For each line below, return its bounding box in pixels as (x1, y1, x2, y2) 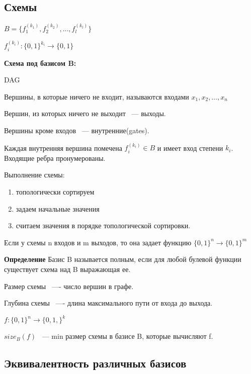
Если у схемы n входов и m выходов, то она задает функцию (4, 237, 192, 247)
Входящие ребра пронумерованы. (4, 152, 106, 163)
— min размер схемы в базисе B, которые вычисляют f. (42, 331, 213, 341)
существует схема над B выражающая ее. (4, 264, 131, 274)
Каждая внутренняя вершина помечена (4, 142, 122, 153)
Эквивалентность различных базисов (4, 355, 187, 371)
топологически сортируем (16, 186, 95, 197)
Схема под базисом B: (4, 57, 76, 68)
